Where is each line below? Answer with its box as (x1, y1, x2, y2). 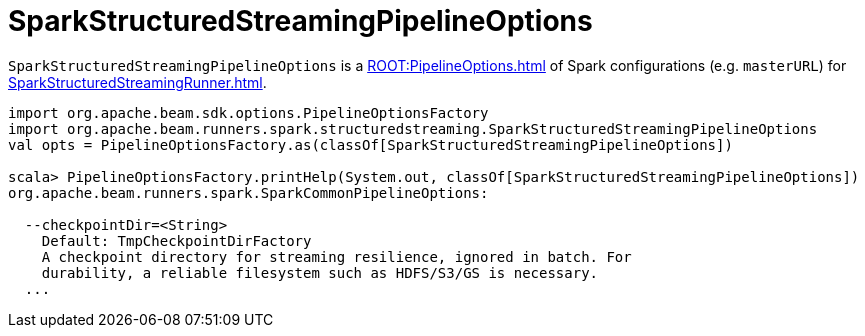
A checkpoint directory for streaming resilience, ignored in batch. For (41, 248, 632, 265)
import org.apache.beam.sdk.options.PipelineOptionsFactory (8, 104, 489, 121)
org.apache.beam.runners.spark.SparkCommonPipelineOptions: (8, 184, 489, 201)
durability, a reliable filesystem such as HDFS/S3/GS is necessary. (41, 264, 599, 281)
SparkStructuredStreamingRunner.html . (8, 73, 267, 91)
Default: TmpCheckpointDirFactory (41, 232, 312, 249)
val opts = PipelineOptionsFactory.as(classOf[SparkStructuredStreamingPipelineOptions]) (8, 136, 733, 153)
